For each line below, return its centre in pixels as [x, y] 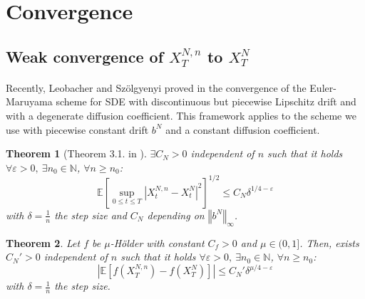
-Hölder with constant [157, 242]
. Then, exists [329, 242]
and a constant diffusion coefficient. [243, 129]
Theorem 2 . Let [43, 242]
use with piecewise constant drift [77, 129]
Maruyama [29, 101]
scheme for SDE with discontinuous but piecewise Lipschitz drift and [206, 101]
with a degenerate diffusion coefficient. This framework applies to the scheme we [181, 115]
